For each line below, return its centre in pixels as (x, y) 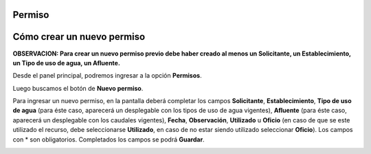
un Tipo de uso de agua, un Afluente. (66, 63)
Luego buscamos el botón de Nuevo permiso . (78, 88)
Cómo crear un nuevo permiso (79, 37)
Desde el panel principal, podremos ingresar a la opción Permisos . (107, 76)
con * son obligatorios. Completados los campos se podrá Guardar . (109, 139)
